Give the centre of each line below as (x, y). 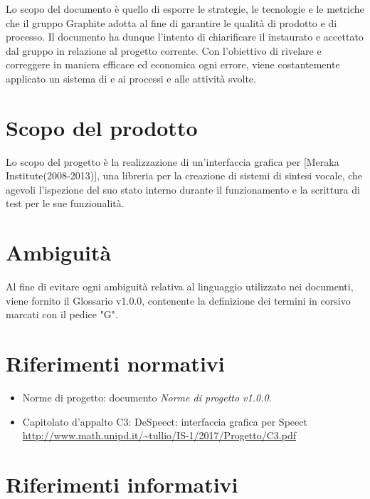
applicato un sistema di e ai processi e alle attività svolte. (131, 78)
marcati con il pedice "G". (62, 314)
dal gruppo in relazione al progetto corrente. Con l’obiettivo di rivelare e (164, 50)
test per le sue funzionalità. (65, 203)
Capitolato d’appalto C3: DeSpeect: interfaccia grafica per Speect (165, 421)
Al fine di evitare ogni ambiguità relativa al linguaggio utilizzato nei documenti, (180, 287)
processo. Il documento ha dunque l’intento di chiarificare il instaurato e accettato (185, 37)
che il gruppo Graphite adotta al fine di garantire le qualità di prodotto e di (171, 22)
